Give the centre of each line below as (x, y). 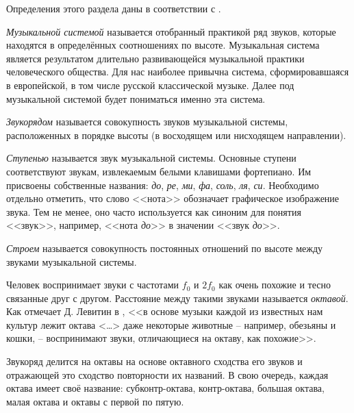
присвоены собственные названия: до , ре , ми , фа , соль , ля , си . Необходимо (163, 185)
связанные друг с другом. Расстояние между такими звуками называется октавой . (177, 298)
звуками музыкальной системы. (72, 261)
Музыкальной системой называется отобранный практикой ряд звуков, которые (171, 31)
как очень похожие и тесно (275, 285)
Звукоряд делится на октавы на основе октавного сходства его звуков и (154, 361)
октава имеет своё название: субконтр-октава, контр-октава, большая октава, (165, 388)
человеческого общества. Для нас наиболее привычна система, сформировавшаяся (178, 72)
